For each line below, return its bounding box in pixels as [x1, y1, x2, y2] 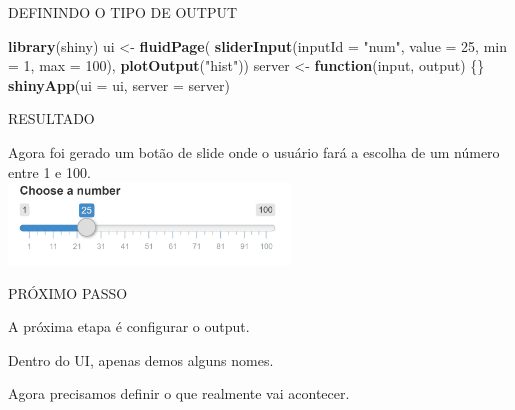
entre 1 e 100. [8, 161, 91, 182]
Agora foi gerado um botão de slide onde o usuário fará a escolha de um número [8, 141, 500, 162]
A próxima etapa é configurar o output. [8, 316, 250, 337]
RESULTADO [8, 108, 95, 129]
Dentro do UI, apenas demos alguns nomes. [8, 349, 274, 370]
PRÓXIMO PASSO [8, 282, 128, 303]
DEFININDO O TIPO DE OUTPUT [8, 2, 238, 22]
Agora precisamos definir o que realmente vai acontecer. [8, 383, 350, 404]
